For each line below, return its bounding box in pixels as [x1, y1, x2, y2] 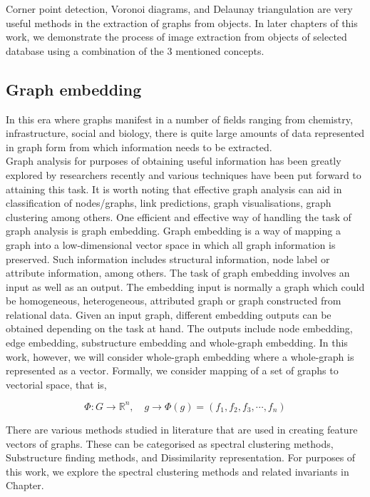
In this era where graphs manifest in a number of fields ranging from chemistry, [6, 111, 353, 126]
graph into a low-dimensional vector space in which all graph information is [6, 237, 336, 252]
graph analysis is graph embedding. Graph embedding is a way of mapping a [6, 223, 341, 238]
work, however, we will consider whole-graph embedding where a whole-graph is [6, 349, 354, 364]
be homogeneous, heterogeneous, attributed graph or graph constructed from [6, 293, 341, 308]
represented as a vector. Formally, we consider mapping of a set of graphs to [6, 363, 339, 378]
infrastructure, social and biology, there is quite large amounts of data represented [6, 125, 365, 140]
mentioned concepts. [175, 43, 264, 58]
